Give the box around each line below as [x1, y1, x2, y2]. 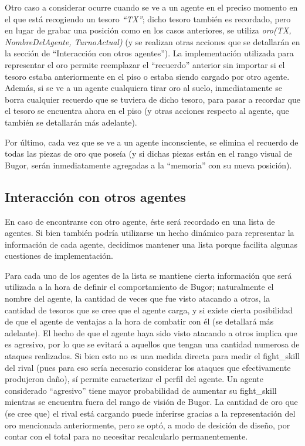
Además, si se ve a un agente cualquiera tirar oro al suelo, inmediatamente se [5, 82, 282, 94]
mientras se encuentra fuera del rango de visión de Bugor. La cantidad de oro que [5, 396, 298, 408]
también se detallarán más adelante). [5, 116, 137, 128]
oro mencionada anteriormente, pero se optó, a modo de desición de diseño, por [5, 418, 290, 431]
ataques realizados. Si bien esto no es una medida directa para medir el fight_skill [5, 350, 300, 362]
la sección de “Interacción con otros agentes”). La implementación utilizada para [5, 47, 294, 59]
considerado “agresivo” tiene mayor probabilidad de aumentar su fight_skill [5, 384, 277, 396]
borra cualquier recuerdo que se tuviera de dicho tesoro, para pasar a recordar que [5, 93, 300, 105]
